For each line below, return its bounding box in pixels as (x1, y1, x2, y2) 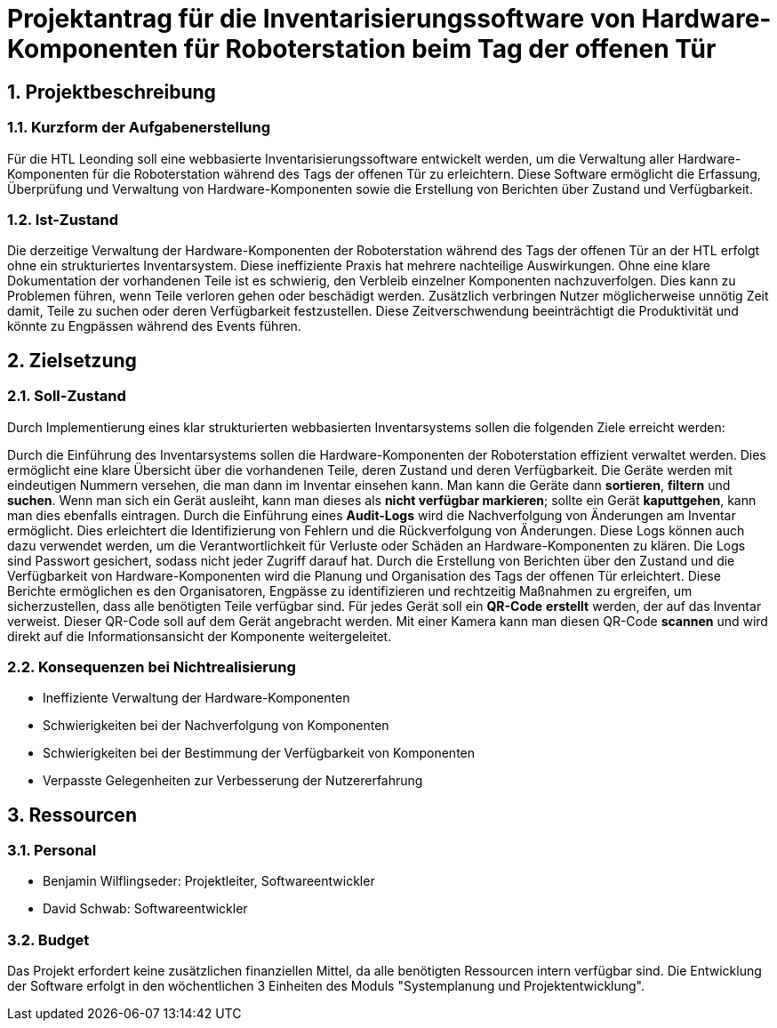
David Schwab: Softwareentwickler (43, 901, 248, 917)
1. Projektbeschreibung (7, 80, 216, 103)
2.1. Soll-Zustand (7, 387, 126, 406)
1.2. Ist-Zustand (7, 210, 119, 229)
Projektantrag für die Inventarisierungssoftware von (7, 4, 636, 34)
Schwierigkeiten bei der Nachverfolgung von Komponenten (43, 718, 389, 734)
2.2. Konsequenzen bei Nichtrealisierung (7, 657, 296, 676)
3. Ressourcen (7, 803, 137, 826)
